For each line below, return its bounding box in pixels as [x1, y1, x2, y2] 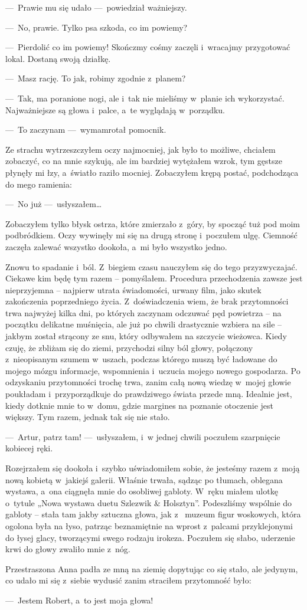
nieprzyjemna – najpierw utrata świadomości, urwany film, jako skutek [5, 283, 262, 296]
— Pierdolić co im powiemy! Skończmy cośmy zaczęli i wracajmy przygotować [5, 41, 290, 53]
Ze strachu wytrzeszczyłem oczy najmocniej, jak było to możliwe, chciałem [5, 143, 276, 155]
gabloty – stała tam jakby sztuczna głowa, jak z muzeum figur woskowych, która [5, 508, 301, 520]
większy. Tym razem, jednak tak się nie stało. [5, 411, 170, 423]
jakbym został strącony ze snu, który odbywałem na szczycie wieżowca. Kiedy [5, 330, 287, 342]
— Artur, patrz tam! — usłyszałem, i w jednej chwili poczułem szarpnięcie [5, 430, 280, 442]
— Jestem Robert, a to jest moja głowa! [5, 593, 153, 606]
